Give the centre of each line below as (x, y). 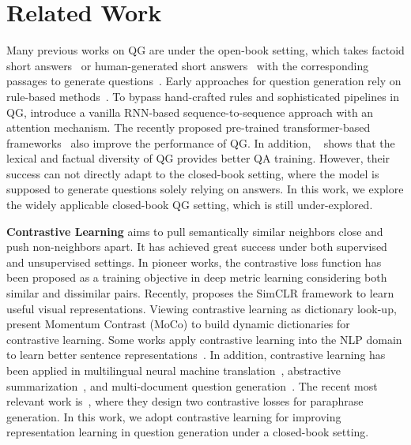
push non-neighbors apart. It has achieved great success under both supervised (197, 247)
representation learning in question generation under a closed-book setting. (188, 432)
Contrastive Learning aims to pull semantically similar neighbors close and (195, 231)
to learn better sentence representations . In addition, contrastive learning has (196, 355)
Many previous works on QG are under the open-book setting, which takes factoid (205, 50)
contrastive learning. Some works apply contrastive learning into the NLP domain (204, 339)
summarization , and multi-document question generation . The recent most (192, 385)
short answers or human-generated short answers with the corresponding (188, 65)
